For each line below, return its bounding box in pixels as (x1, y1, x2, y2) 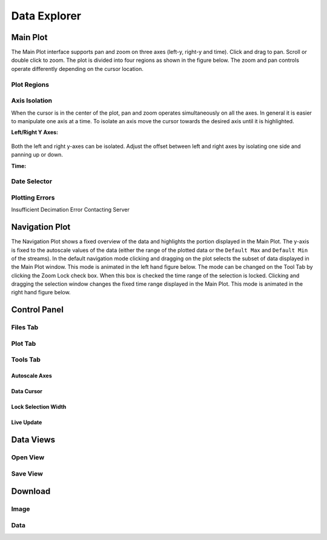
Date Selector (11, 177, 53, 186)
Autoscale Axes (11, 372, 53, 379)
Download (11, 486, 51, 497)
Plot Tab (11, 339, 36, 348)
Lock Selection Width (11, 403, 67, 411)
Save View (11, 469, 44, 478)
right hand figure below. (11, 289, 71, 296)
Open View (11, 453, 45, 461)
